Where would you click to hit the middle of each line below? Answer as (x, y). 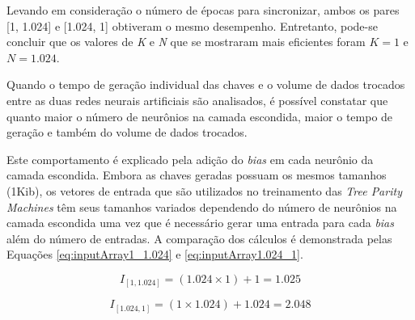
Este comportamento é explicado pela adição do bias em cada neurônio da (190, 159)
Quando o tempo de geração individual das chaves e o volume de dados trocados (206, 84)
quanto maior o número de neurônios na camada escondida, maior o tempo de (200, 116)
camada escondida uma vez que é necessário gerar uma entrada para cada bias (200, 223)
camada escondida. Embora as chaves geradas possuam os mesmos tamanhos (197, 175)
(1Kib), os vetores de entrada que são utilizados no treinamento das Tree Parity (204, 190)
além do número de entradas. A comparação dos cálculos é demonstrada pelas (199, 238)
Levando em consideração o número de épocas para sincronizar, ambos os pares (203, 10)
